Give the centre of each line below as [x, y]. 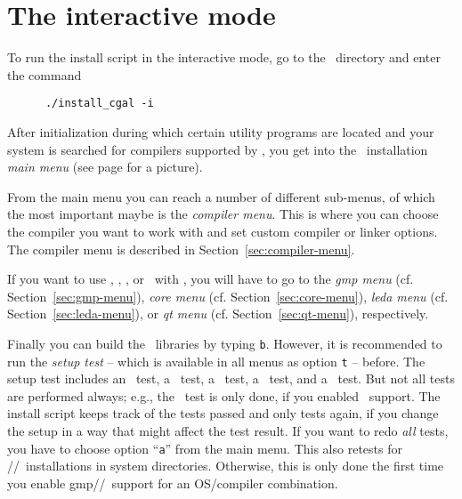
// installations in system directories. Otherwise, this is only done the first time [226, 466]
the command [45, 74]
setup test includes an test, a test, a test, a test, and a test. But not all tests [231, 378]
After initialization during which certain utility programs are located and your [221, 131]
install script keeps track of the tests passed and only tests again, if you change [223, 413]
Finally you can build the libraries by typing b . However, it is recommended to [225, 343]
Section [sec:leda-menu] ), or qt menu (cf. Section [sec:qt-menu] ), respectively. [218, 314]
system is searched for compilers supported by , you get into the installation [218, 149]
